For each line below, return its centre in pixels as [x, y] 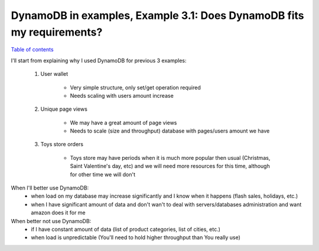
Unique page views [64, 109]
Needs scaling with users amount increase [122, 95]
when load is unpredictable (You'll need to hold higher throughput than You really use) [136, 237]
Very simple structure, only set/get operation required [135, 87]
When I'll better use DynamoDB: [50, 188]
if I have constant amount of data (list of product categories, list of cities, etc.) [126, 229]
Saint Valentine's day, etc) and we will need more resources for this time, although [170, 166]
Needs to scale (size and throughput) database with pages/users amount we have [170, 131]
